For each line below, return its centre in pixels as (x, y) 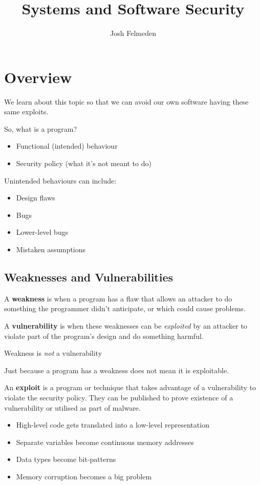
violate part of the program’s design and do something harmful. (104, 336)
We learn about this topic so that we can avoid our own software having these (126, 101)
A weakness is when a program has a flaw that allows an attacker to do (118, 298)
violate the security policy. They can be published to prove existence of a (119, 397)
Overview (38, 77)
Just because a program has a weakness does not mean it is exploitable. (117, 370)
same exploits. (26, 112)
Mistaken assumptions (51, 249)
